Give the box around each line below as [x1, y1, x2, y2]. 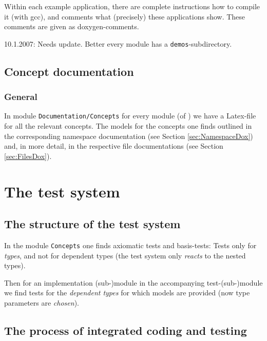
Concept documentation [4, 63, 134, 79]
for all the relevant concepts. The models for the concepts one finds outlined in [4, 121, 252, 131]
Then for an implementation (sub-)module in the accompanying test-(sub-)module [4, 277, 263, 288]
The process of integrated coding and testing [4, 323, 247, 338]
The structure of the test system [4, 216, 181, 232]
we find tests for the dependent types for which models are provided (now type [4, 287, 250, 298]
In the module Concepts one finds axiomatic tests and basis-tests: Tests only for [4, 240, 257, 251]
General [4, 90, 37, 103]
